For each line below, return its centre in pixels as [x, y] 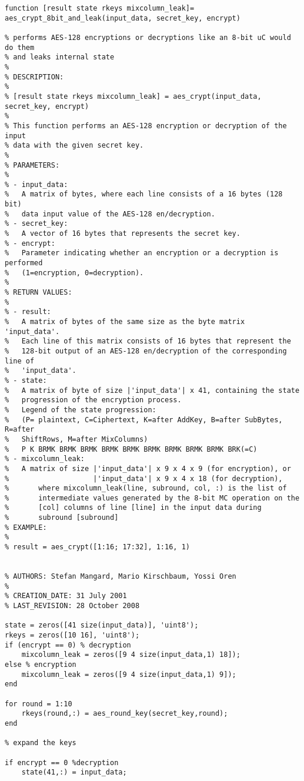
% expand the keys [41, 743]
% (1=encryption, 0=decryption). [74, 273]
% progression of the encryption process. [93, 400]
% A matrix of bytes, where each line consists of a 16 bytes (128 [144, 194]
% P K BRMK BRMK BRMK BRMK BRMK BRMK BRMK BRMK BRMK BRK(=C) [131, 449]
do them [20, 47]
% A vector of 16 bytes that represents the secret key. [123, 234]
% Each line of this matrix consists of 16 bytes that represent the [148, 341]
